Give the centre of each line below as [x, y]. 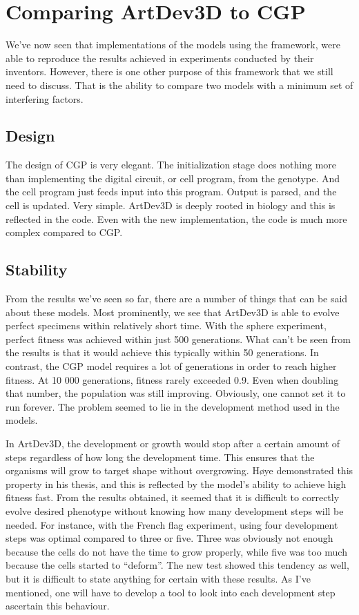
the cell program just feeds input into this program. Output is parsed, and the [171, 192]
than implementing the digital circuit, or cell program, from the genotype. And [173, 178]
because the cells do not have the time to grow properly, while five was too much [176, 551]
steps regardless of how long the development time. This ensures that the [160, 457]
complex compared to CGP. [64, 232]
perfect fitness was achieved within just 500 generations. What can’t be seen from [178, 339]
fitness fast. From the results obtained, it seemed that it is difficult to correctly [173, 497]
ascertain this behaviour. [58, 606]
